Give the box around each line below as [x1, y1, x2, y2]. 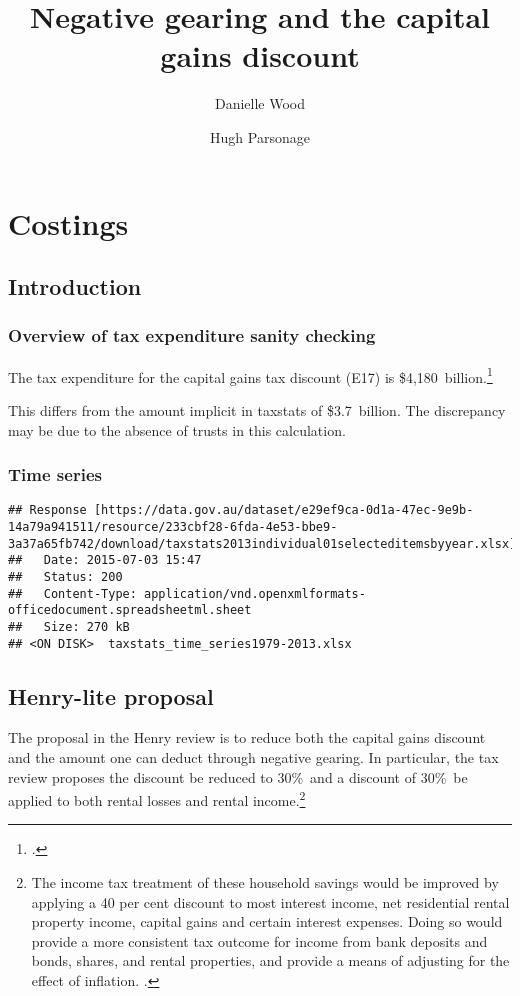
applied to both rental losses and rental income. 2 [8, 787, 306, 810]
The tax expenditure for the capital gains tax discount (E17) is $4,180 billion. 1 [8, 363, 493, 387]
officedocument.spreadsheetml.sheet [8, 603, 252, 618]
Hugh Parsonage [210, 126, 310, 147]
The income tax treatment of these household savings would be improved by [31, 872, 499, 893]
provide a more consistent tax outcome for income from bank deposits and [31, 930, 488, 951]
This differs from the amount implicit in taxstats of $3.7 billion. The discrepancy [8, 399, 506, 420]
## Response [8, 503, 87, 518]
